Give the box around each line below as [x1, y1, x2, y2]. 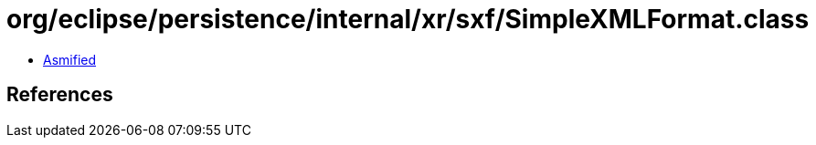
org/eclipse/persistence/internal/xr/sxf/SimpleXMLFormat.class [6, 4, 810, 35]
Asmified [43, 51, 97, 67]
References [6, 83, 113, 107]
